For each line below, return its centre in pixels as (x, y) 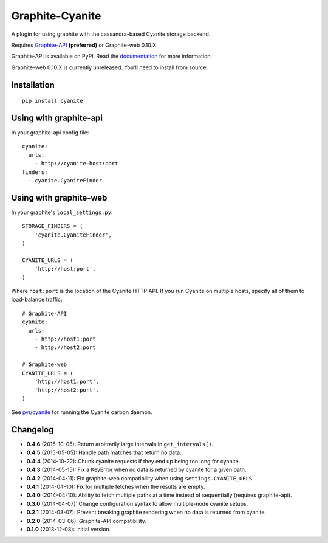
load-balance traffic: (37, 299)
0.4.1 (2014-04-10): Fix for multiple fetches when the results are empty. (116, 486)
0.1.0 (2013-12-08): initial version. (69, 529)
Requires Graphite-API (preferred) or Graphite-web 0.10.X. (84, 45)
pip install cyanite (53, 101)
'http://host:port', (65, 269)
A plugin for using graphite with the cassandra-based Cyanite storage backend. (111, 34)
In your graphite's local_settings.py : (62, 212)
